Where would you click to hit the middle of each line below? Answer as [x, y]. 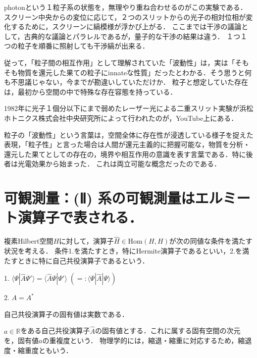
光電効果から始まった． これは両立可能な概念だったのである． [119, 164]
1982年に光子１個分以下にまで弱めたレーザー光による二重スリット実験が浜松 [129, 108]
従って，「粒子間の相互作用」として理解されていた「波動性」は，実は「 [120, 62]
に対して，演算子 [86, 241]
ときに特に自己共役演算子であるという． [83, 260]
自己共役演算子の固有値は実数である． [66, 314]
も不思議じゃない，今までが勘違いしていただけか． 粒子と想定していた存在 [126, 82]
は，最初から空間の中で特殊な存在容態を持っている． [91, 91]
